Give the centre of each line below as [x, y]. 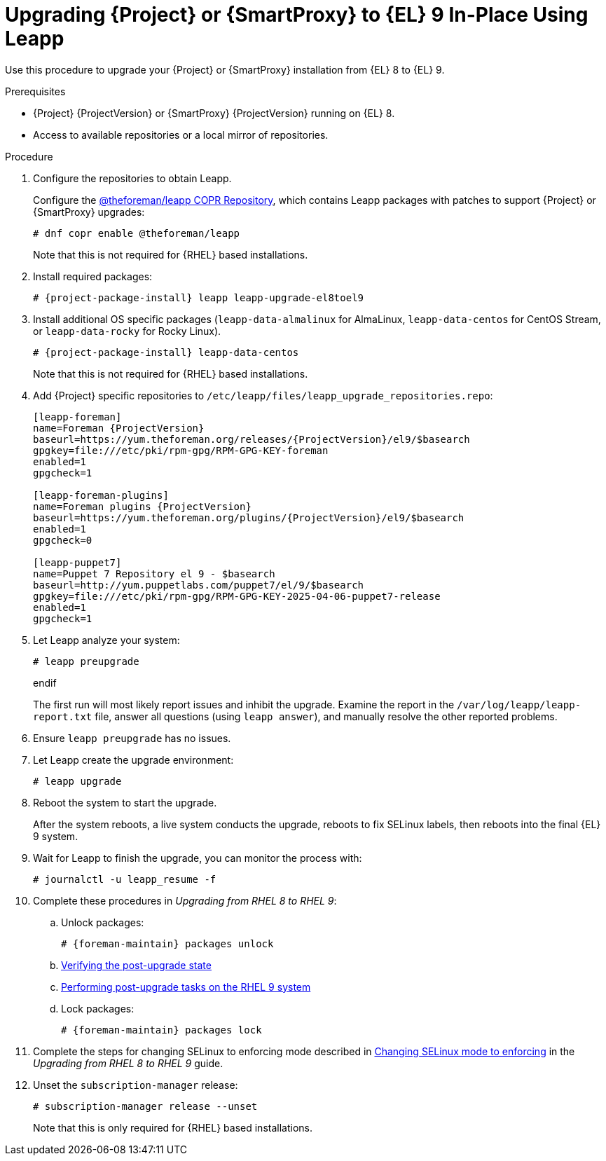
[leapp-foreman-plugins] [101, 495]
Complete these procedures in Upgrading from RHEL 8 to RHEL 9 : [185, 900]
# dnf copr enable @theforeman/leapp [137, 233]
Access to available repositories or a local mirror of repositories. [181, 135]
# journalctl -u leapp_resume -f [125, 879]
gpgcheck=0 [63, 540]
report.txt [63, 716]
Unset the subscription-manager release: [136, 1085]
